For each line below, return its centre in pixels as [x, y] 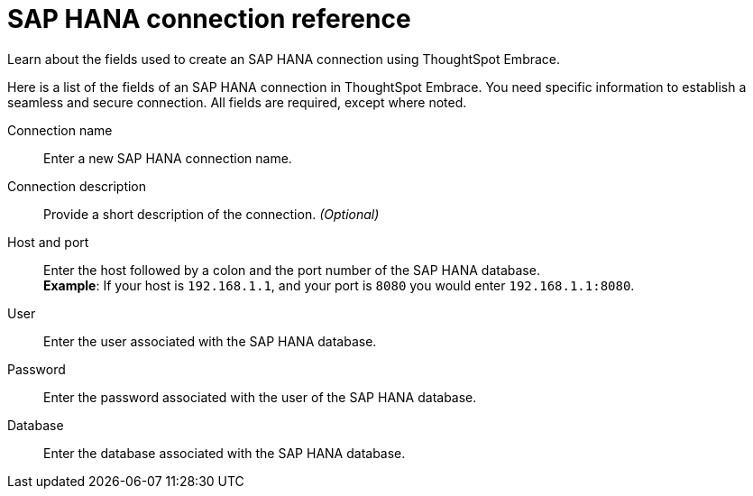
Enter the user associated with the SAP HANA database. [210, 341]
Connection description [77, 186]
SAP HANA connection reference [209, 19]
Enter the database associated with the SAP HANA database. [225, 453]
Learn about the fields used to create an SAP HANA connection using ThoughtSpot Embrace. [284, 59]
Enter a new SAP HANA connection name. [168, 158]
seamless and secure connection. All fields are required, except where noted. [237, 102]
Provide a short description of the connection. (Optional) [211, 214]
